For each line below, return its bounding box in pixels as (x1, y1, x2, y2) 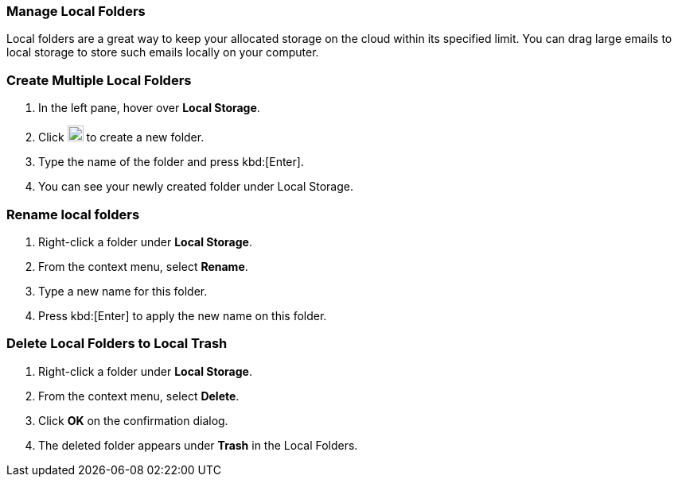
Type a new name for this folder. (38, 284, 208, 298)
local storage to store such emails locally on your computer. (6, 45, 319, 60)
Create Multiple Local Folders (6, 71, 192, 88)
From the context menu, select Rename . (38, 259, 248, 273)
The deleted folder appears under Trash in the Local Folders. (38, 438, 358, 452)
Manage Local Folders (6, 3, 146, 19)
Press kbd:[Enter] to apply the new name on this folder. (38, 308, 327, 323)
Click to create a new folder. (38, 130, 205, 145)
